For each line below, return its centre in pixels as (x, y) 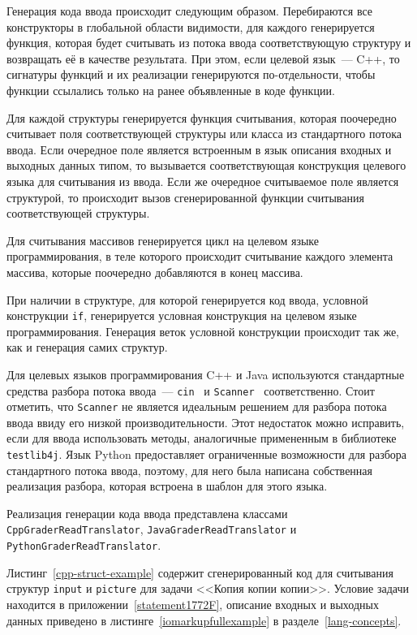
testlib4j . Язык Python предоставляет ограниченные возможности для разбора (206, 454)
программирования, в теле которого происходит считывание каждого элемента (200, 256)
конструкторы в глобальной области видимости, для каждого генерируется (191, 26)
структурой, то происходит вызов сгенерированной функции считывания (185, 197)
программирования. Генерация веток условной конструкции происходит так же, (203, 331)
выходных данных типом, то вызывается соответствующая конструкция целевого (206, 165)
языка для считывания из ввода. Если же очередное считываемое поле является (203, 181)
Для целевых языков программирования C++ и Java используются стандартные (206, 374)
